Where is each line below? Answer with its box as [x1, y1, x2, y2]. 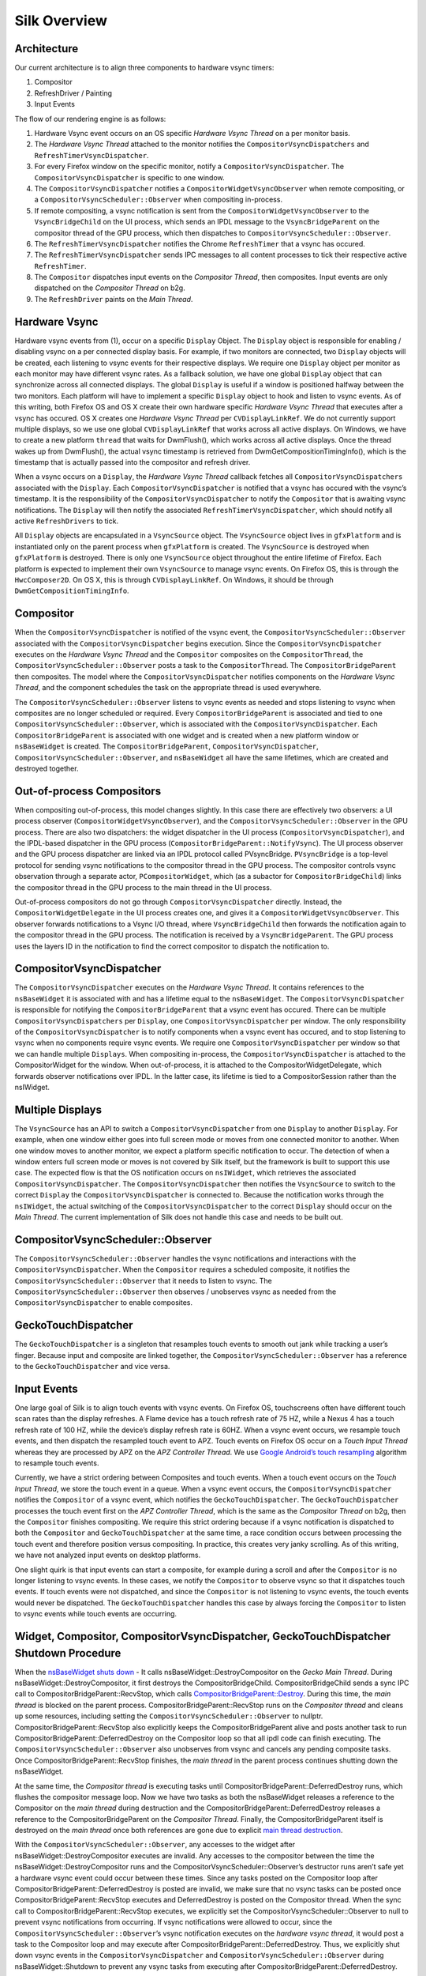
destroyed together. [14, 764, 79, 773]
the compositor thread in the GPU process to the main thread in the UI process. [14, 882, 272, 892]
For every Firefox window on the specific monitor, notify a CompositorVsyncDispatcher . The [34, 162, 345, 172]
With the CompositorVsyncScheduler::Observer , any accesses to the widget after [14, 1840, 296, 1850]
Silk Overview [14, 12, 108, 29]
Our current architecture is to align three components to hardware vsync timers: [14, 63, 275, 73]
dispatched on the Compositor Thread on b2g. [34, 283, 185, 292]
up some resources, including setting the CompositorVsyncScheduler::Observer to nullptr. [14, 1711, 323, 1721]
